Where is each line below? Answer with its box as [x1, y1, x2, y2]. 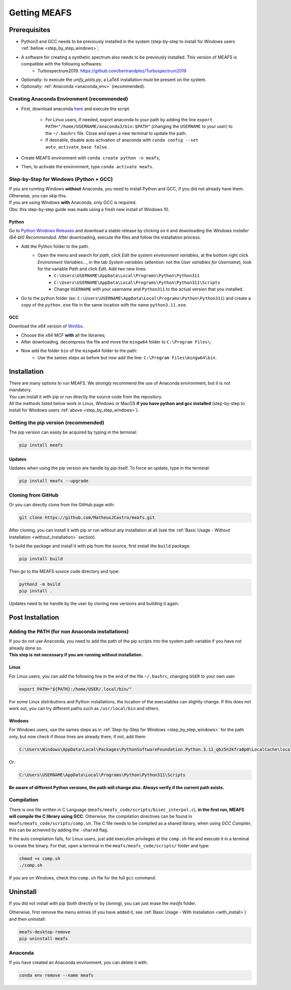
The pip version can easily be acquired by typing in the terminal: [9, 429, 138, 435]
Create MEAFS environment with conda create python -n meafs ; [21, 155, 161, 161]
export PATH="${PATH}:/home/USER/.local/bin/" [19, 686, 132, 692]
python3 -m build [19, 581, 61, 587]
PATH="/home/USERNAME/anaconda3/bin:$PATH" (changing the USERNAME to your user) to [45, 124, 233, 130]
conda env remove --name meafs [19, 973, 94, 978]
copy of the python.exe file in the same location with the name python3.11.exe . [21, 302, 187, 308]
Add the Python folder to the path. [21, 243, 89, 249]
